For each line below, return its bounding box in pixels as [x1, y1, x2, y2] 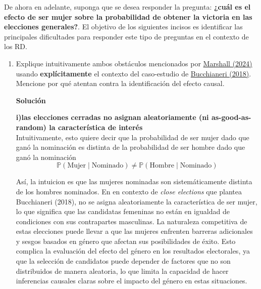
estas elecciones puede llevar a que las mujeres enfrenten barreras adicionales [16, 226, 253, 236]
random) [16, 121, 46, 132]
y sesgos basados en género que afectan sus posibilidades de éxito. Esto [16, 235, 236, 246]
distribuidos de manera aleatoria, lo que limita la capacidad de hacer [16, 265, 229, 276]
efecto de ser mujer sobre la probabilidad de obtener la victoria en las [4, 11, 252, 22]
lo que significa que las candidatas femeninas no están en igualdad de [16, 206, 230, 217]
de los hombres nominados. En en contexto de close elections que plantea [16, 186, 242, 196]
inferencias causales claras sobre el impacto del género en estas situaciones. [16, 275, 247, 286]
